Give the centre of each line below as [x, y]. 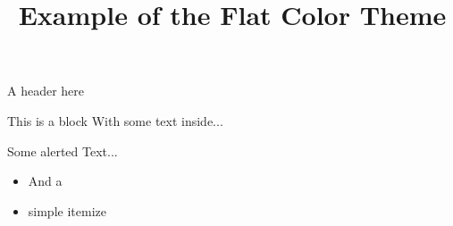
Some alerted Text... [63, 151]
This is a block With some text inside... [115, 120]
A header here [46, 91]
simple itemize [67, 210]
